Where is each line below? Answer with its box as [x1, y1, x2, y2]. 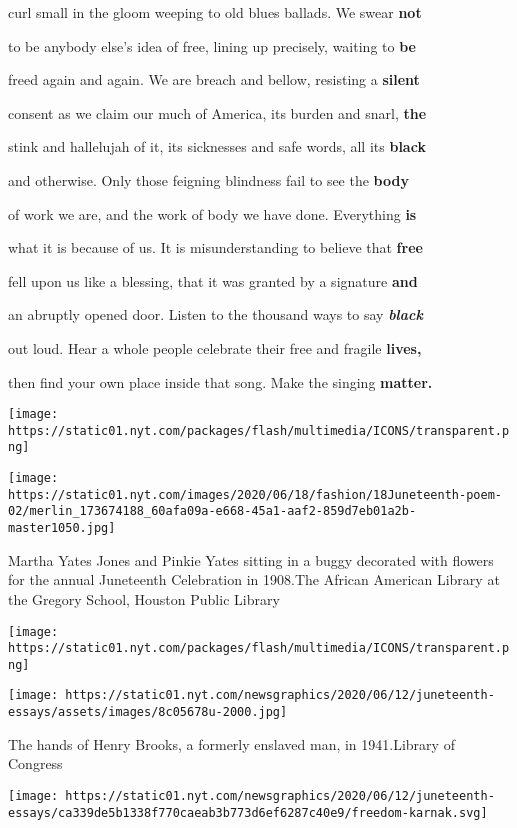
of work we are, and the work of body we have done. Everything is [8, 203, 417, 224]
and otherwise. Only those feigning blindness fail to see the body [8, 169, 409, 190]
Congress [8, 753, 63, 774]
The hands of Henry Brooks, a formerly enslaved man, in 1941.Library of [8, 733, 455, 754]
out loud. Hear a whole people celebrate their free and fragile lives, [8, 337, 422, 358]
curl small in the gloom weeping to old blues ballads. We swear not [8, 2, 422, 22]
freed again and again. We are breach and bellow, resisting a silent [8, 69, 420, 90]
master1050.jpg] [8, 521, 116, 536]
